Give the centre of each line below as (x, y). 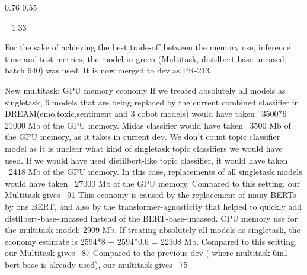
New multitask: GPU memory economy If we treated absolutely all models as (145, 90)
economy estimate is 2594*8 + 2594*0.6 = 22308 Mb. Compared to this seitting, (151, 241)
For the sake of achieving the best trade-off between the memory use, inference (148, 47)
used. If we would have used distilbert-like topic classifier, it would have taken (146, 160)
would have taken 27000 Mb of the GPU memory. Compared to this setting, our (152, 183)
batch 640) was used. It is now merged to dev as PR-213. (108, 70)
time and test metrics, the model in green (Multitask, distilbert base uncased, (146, 58)
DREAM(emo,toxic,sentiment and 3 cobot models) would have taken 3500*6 (146, 113)
